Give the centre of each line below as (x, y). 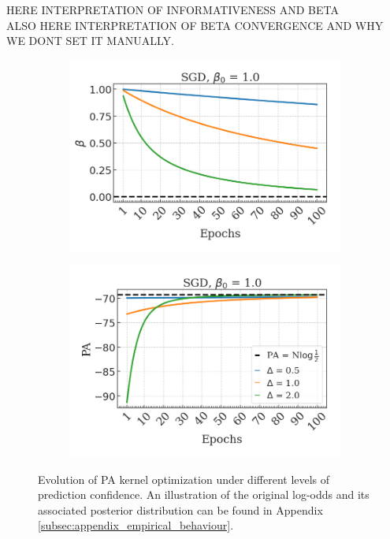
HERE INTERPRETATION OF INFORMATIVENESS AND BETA (173, 9)
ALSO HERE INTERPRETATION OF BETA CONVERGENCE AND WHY (195, 25)
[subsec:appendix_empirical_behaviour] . (136, 525)
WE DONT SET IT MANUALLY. (90, 41)
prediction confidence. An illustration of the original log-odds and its (204, 494)
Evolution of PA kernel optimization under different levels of (184, 479)
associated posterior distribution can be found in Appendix (180, 509)
